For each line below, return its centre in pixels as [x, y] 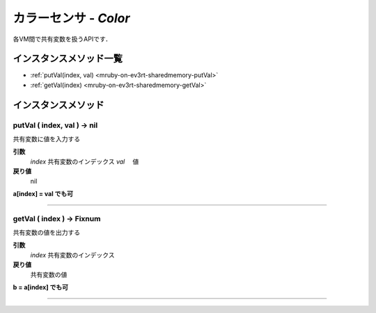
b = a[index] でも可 [41, 287]
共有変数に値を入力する [46, 139]
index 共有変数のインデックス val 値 [85, 161]
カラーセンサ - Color [71, 18]
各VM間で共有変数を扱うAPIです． [62, 39]
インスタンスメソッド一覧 [68, 59]
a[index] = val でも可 [43, 193]
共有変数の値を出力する [46, 232]
